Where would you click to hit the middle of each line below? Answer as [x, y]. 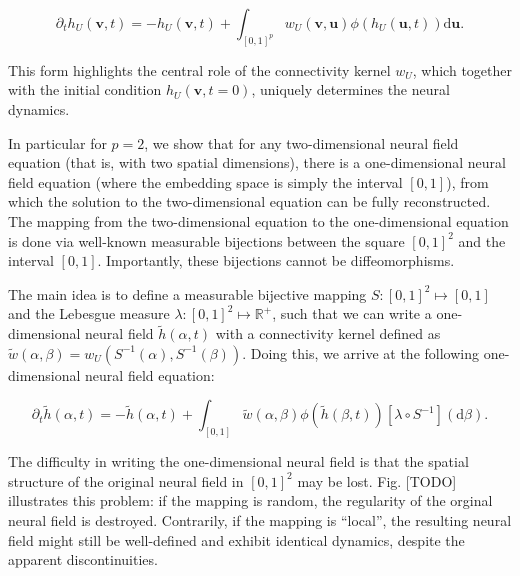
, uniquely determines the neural [350, 89]
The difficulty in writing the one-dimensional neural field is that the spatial [238, 461]
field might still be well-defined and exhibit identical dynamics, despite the [236, 539]
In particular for [57, 142]
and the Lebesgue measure [89, 313]
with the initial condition [85, 89]
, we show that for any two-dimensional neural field [301, 142]
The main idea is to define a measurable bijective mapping [187, 293]
